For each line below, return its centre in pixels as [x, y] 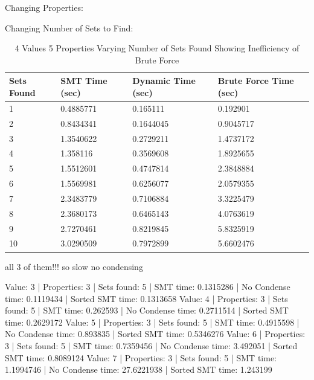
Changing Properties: [44, 7]
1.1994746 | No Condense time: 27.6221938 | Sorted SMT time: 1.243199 [139, 369]
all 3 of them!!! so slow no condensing [74, 266]
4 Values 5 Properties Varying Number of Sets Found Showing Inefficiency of [157, 48]
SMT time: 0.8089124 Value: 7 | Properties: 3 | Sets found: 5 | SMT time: [141, 357]
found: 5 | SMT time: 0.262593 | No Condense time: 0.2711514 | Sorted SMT [147, 310]
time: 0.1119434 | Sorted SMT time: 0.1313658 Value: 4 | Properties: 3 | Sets [146, 298]
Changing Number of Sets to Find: [69, 27]
